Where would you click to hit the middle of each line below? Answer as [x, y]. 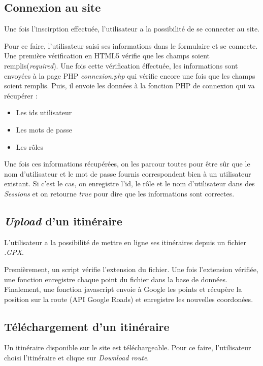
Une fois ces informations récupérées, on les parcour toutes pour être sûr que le [127, 164]
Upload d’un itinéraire [63, 221]
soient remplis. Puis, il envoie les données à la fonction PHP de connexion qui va [129, 86]
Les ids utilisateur [44, 112]
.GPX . [14, 252]
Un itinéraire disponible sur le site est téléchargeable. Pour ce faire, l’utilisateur [128, 347]
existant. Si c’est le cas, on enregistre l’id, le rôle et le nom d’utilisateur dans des [129, 184]
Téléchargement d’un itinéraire [87, 326]
